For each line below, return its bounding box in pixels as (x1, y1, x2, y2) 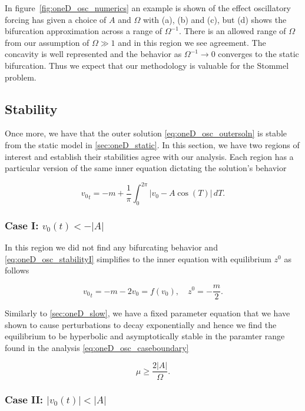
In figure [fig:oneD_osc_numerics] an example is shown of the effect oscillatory (5, 2, 291, 14)
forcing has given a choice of (5, 13, 107, 25)
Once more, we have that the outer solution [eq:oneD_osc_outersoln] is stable (5, 127, 287, 139)
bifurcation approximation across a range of (5, 25, 163, 37)
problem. (5, 71, 37, 83)
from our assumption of (5, 36, 89, 48)
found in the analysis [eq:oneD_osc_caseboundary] (5, 341, 189, 353)
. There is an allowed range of (178, 25, 286, 37)
